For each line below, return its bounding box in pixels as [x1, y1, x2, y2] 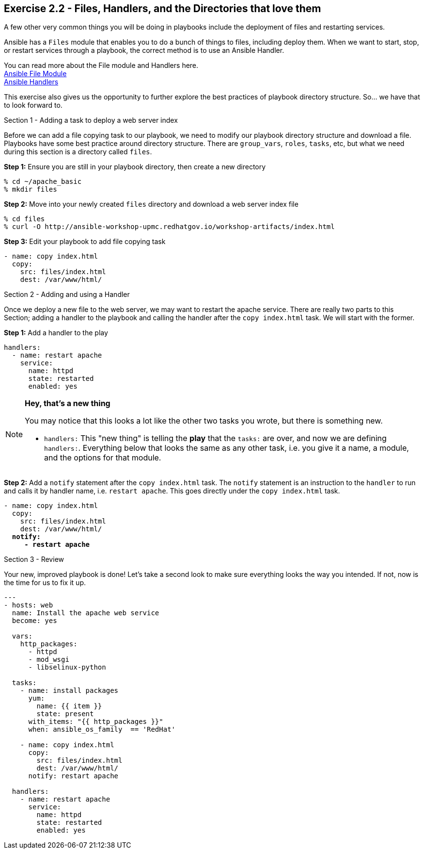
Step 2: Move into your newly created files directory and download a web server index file [4, 200, 298, 209]
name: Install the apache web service [12, 609, 159, 617]
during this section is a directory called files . [4, 148, 152, 156]
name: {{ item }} [36, 702, 102, 710]
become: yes [12, 617, 57, 625]
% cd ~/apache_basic [4, 178, 82, 186]
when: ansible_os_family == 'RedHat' [28, 725, 176, 734]
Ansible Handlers [4, 78, 59, 86]
